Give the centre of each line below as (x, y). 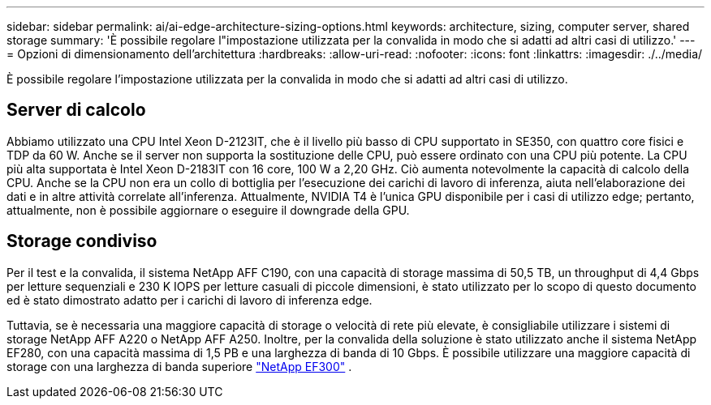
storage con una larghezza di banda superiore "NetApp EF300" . (179, 366)
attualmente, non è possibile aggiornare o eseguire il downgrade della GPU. (208, 210)
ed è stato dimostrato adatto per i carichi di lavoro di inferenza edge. (190, 300)
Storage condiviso (82, 241)
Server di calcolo (76, 110)
